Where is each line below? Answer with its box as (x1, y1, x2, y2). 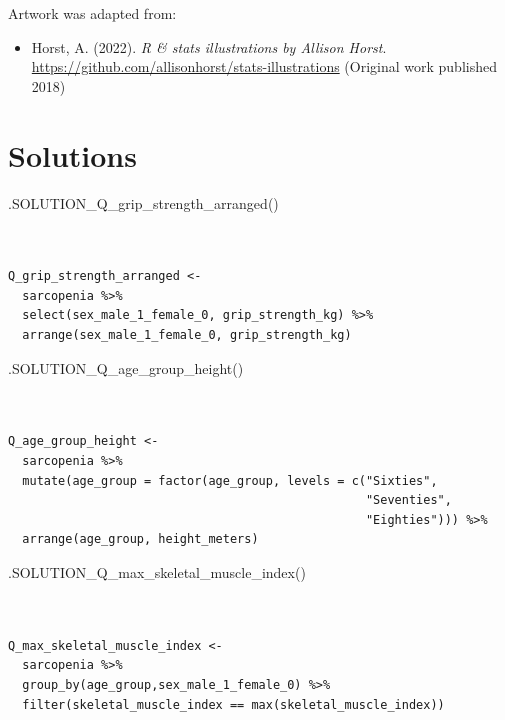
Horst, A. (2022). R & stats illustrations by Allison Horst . (31, 36, 387, 57)
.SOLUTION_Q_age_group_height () (8, 357, 244, 378)
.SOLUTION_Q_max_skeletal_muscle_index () (8, 562, 306, 582)
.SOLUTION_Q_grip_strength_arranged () (8, 192, 279, 213)
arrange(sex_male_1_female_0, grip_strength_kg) (22, 328, 352, 343)
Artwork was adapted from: (8, 3, 177, 23)
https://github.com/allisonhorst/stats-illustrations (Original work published (31, 56, 497, 77)
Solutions (8, 134, 137, 175)
